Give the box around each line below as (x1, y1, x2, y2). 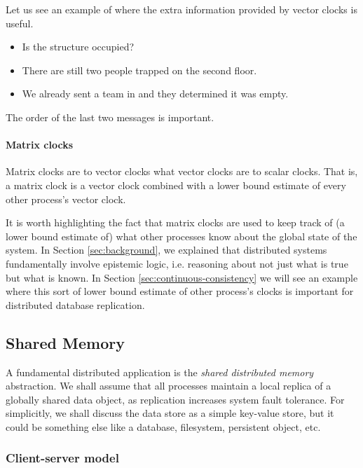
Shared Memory (6, 331, 125, 353)
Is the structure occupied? (22, 39, 135, 54)
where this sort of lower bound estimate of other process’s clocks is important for (6, 284, 354, 298)
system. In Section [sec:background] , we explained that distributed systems (6, 242, 327, 257)
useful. (6, 15, 34, 30)
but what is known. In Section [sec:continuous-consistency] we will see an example (6, 270, 358, 284)
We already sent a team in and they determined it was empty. (22, 86, 289, 101)
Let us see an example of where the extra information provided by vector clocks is (6, 2, 357, 16)
